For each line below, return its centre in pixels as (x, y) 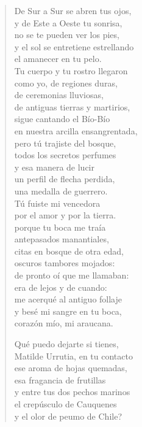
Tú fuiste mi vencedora (57, 203)
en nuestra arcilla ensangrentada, (76, 130)
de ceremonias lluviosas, (59, 95)
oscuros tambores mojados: (65, 263)
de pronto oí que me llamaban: (72, 275)
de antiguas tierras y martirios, (72, 106)
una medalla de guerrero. (61, 190)
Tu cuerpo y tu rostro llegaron (71, 70)
